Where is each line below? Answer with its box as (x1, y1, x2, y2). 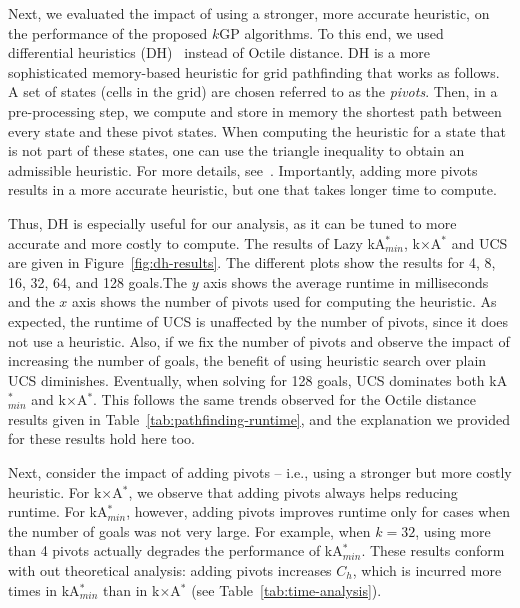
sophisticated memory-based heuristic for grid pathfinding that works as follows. (8, 61, 500, 82)
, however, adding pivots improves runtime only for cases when (126, 501, 511, 522)
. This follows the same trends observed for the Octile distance (93, 389, 476, 410)
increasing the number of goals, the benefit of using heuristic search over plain (8, 350, 487, 371)
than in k (102, 579, 160, 600)
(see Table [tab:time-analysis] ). (191, 579, 382, 600)
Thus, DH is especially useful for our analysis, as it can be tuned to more (8, 212, 457, 233)
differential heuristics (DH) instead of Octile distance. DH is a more (8, 42, 431, 63)
